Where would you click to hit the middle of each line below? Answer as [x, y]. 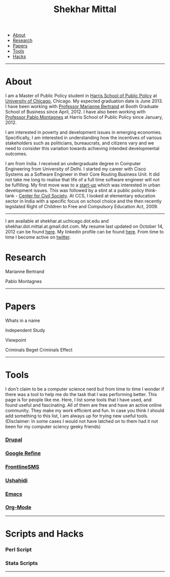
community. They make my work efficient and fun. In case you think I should [85, 410]
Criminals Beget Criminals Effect [39, 350]
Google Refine [23, 453]
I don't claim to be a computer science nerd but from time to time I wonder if [85, 389]
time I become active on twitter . [38, 237]
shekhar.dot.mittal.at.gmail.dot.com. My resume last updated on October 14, [84, 226]
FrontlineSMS [22, 467]
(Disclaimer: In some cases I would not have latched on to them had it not [82, 421]
